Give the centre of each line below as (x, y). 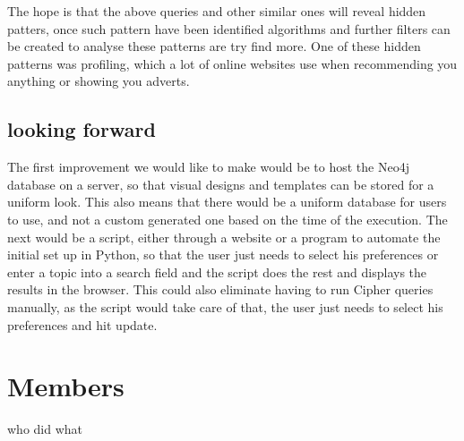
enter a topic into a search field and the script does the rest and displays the (217, 271)
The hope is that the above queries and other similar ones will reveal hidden (217, 11)
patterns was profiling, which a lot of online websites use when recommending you (232, 63)
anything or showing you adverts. (99, 81)
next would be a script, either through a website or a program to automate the (224, 237)
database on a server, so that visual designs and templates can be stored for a (221, 184)
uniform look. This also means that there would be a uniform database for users (227, 202)
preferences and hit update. (82, 324)
